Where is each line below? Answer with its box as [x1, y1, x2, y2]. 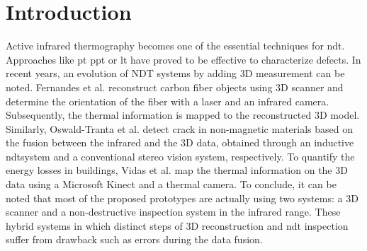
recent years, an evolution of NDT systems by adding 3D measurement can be [6, 66, 345, 81]
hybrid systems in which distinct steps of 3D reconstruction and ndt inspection [6, 218, 349, 233]
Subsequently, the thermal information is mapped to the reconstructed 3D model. [6, 107, 360, 122]
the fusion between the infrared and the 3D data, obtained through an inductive [6, 135, 354, 150]
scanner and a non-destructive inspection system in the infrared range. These [6, 204, 341, 219]
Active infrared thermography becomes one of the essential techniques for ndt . [6, 38, 345, 53]
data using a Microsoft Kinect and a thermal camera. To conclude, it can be [6, 177, 337, 192]
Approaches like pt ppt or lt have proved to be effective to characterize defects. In [6, 52, 361, 66]
